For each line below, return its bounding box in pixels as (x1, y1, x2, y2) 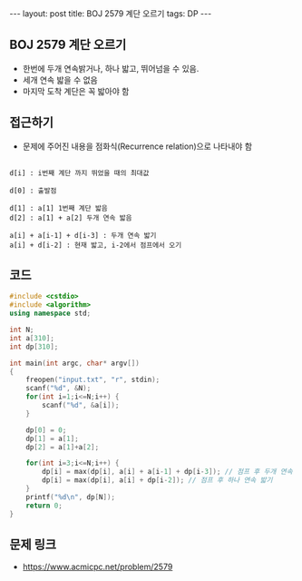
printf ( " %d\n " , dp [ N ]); (25, 492, 116, 501)
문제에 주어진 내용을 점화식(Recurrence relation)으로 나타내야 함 (22, 141, 252, 152)
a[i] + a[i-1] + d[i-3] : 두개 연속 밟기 (9, 231, 157, 240)
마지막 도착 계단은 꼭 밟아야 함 (22, 85, 130, 96)
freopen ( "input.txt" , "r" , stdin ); (25, 375, 161, 385)
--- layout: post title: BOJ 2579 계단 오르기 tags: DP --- (9, 8, 212, 19)
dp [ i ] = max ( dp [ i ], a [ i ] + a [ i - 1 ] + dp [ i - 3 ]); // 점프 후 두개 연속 (42, 468, 293, 477)
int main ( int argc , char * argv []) (9, 359, 141, 368)
